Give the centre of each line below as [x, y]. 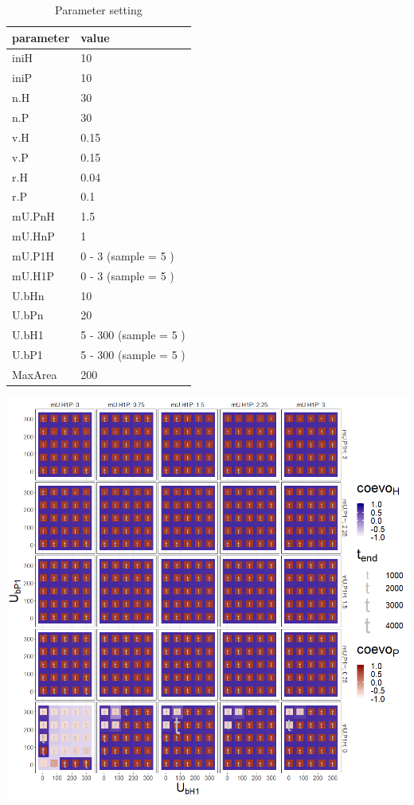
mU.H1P [33, 275]
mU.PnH [33, 216]
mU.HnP [33, 236]
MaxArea [35, 374]
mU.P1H [33, 255]
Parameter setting [99, 10]
